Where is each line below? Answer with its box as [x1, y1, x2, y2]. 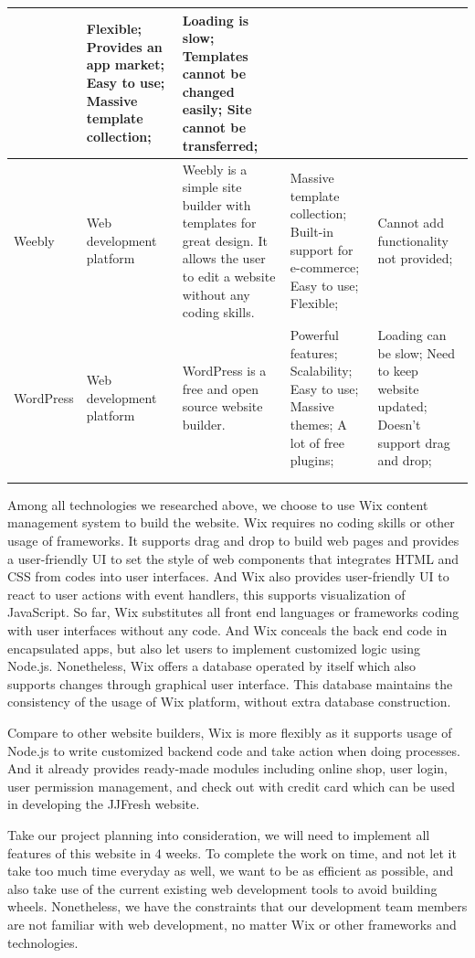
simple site [182, 177, 242, 197]
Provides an [86, 37, 163, 56]
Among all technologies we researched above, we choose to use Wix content [7, 495, 428, 514]
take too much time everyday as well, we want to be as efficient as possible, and [7, 861, 454, 880]
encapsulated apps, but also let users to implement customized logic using [7, 638, 421, 657]
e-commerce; [290, 258, 360, 277]
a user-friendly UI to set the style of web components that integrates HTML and [7, 548, 459, 568]
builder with [182, 195, 251, 214]
